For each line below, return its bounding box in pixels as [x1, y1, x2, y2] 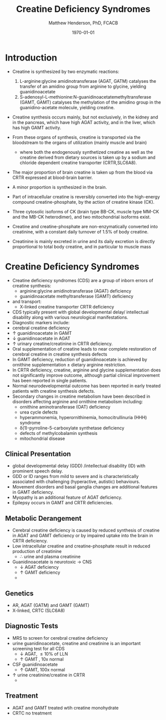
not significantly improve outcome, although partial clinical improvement [12, 372, 160, 378]
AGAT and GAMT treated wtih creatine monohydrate [12, 705, 119, 711]
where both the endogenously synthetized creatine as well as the [19, 149, 153, 155]
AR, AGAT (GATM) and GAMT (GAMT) [12, 602, 90, 608]
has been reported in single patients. [12, 377, 88, 383]
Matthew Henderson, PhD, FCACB [49, 20, 118, 26]
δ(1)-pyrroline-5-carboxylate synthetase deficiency [19, 425, 125, 431]
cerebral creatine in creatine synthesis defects [12, 351, 108, 357]
